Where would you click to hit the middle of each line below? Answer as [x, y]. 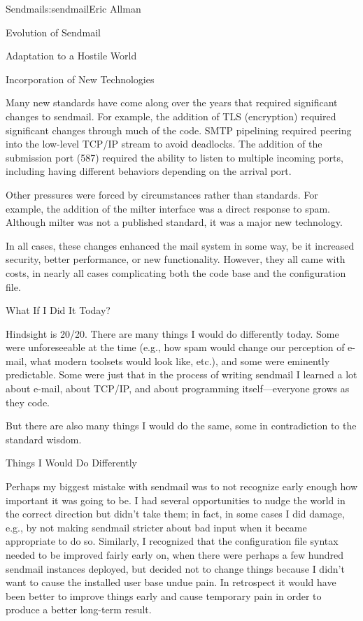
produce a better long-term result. [79, 609]
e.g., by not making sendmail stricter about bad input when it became [156, 527]
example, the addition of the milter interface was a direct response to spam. [168, 208]
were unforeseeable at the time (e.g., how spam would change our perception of [175, 347]
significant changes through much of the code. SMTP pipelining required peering [179, 130]
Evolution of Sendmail [53, 32]
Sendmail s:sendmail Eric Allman [73, 8]
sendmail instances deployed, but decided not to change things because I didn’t [175, 568]
